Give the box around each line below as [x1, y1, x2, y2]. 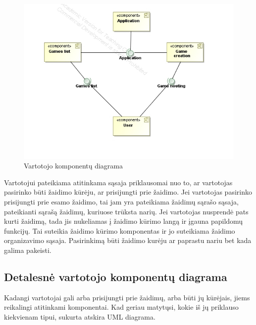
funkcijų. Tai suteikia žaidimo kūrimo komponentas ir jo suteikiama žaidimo [4, 225, 235, 236]
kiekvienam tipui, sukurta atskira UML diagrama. [4, 311, 155, 322]
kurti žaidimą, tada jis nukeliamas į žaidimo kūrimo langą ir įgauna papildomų [4, 216, 243, 226]
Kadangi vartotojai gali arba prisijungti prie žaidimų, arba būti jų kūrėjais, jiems [4, 292, 250, 302]
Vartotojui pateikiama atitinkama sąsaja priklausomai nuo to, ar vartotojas [4, 177, 233, 187]
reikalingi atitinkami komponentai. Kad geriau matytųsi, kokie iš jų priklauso [4, 302, 239, 312]
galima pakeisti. [4, 244, 51, 255]
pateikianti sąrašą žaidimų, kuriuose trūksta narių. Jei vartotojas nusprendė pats [4, 206, 249, 216]
